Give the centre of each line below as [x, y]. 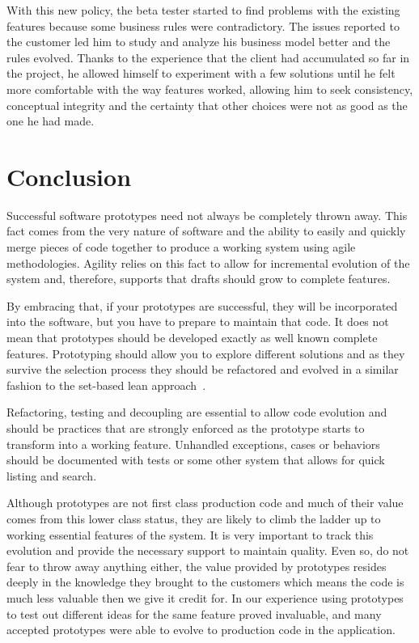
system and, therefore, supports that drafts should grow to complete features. [199, 279]
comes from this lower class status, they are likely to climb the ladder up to [194, 518]
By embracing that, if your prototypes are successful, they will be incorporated [202, 305]
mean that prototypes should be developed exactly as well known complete [192, 338]
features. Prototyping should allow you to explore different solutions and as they [206, 353]
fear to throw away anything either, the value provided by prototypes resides [197, 566]
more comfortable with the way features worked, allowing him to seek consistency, [210, 89]
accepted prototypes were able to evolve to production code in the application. [201, 630]
